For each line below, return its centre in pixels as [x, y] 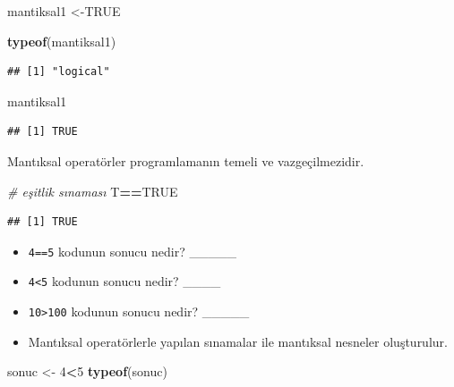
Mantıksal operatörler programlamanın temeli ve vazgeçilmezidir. [186, 160]
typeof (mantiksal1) [62, 41]
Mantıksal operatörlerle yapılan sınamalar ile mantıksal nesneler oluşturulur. [238, 341]
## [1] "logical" [59, 72]
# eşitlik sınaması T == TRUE [93, 191]
